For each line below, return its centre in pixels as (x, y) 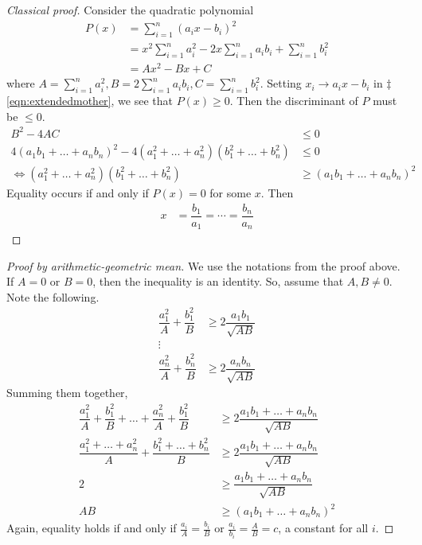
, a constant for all (323, 528)
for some (231, 192)
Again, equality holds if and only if (92, 528)
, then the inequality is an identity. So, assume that (218, 281)
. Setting (281, 83)
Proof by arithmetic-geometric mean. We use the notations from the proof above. (203, 265)
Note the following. (53, 296)
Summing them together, (67, 393)
